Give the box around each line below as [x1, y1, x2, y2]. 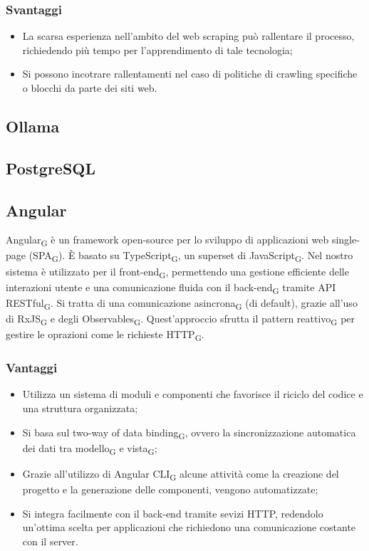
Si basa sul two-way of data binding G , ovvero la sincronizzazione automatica [22, 424, 356, 441]
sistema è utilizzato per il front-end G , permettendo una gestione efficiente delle [6, 263, 349, 280]
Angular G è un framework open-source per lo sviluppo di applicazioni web [6, 232, 329, 249]
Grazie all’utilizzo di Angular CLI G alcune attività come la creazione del [22, 466, 339, 483]
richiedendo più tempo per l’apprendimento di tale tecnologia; [22, 42, 293, 57]
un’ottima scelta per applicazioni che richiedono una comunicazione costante [22, 520, 356, 535]
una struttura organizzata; [22, 401, 138, 416]
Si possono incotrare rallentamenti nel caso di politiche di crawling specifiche [22, 66, 358, 81]
